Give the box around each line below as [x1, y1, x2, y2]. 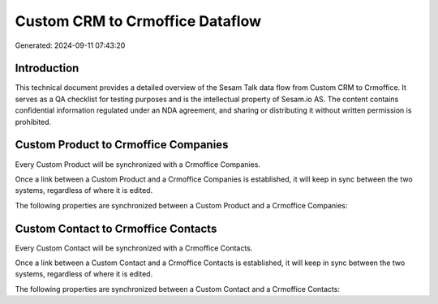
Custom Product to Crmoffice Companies [15, 138, 229, 152]
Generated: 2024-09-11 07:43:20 [15, 41, 126, 50]
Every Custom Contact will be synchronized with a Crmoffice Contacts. [15, 243, 253, 253]
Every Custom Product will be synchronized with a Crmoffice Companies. [15, 159, 261, 169]
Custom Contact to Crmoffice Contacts [15, 221, 217, 235]
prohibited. [15, 117, 52, 126]
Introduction [15, 62, 79, 75]
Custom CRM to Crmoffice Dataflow [15, 12, 261, 30]
